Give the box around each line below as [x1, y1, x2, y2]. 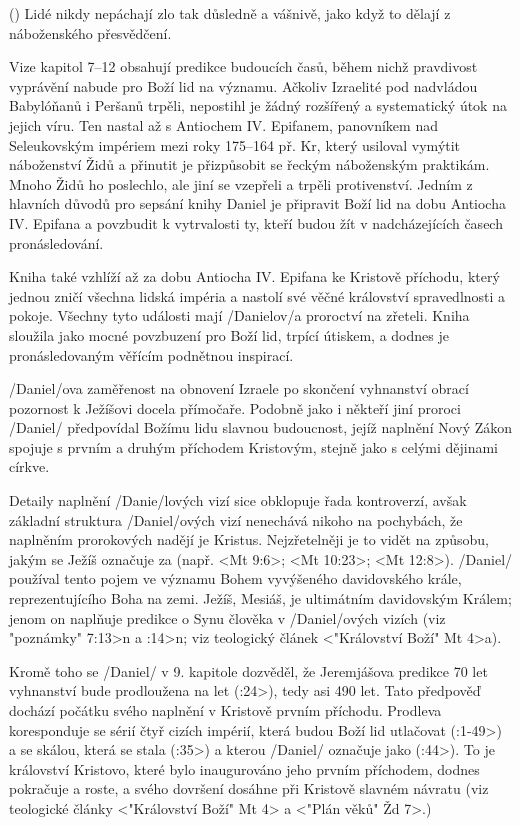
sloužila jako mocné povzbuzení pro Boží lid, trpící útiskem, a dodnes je [9, 324, 449, 345]
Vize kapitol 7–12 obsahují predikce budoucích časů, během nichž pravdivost [9, 56, 478, 77]
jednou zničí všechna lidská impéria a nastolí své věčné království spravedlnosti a [9, 285, 506, 306]
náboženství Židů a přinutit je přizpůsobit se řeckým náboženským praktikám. [9, 154, 490, 175]
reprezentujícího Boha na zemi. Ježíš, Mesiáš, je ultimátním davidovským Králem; [9, 588, 512, 609]
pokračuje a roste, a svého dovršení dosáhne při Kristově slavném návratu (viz [9, 778, 489, 799]
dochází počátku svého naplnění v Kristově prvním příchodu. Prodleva [9, 700, 442, 720]
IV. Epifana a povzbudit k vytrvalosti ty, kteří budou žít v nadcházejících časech [9, 212, 503, 233]
